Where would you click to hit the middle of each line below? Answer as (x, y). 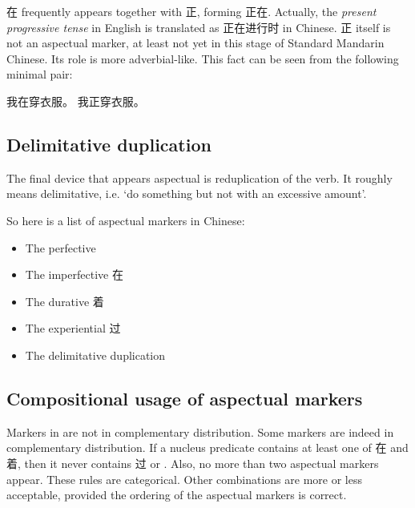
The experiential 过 (73, 328)
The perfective (60, 247)
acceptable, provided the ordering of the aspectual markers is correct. (177, 495)
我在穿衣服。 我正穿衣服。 (76, 101)
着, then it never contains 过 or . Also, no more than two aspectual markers (193, 463)
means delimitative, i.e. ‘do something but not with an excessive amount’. (187, 194)
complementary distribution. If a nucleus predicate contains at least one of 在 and (207, 448)
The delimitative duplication (95, 355)
